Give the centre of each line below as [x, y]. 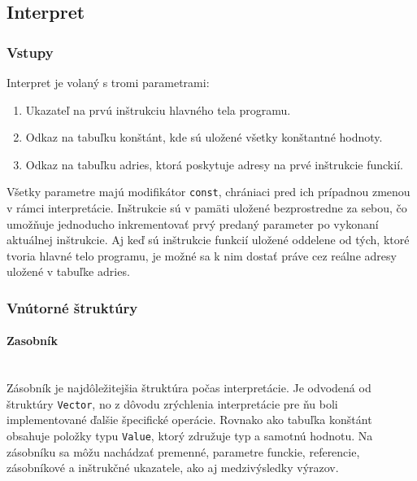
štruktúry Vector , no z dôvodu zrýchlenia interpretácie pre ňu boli [172, 403]
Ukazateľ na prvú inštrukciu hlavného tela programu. [158, 109]
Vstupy [30, 52]
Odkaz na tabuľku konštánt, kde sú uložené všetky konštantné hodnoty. [204, 137]
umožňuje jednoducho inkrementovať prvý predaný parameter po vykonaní [193, 223]
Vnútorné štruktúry [72, 307]
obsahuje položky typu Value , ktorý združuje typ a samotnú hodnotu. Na [190, 436]
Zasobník [32, 341]
